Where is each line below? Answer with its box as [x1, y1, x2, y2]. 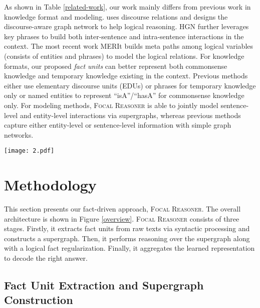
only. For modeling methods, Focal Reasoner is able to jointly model [4, 99, 218, 110]
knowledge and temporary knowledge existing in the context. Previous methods [4, 70, 248, 81]
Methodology [4, 174, 97, 195]
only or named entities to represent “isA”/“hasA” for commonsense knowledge [4, 90, 244, 100]
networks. [4, 129, 34, 140]
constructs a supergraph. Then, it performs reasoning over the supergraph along [4, 233, 250, 243]
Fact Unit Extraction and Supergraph [4, 277, 204, 293]
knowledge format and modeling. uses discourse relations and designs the [4, 11, 228, 22]
